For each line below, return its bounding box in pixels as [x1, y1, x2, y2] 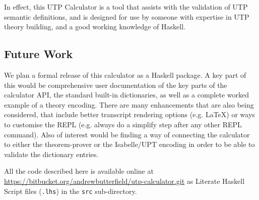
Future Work [4, 46, 73, 62]
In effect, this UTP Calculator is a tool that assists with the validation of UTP [4, 2, 248, 12]
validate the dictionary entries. [4, 148, 99, 159]
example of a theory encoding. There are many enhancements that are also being [4, 99, 254, 110]
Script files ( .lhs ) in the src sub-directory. [4, 185, 137, 196]
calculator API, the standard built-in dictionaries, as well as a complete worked [4, 89, 249, 100]
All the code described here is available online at [4, 166, 154, 176]
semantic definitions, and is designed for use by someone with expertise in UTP [4, 11, 249, 22]
